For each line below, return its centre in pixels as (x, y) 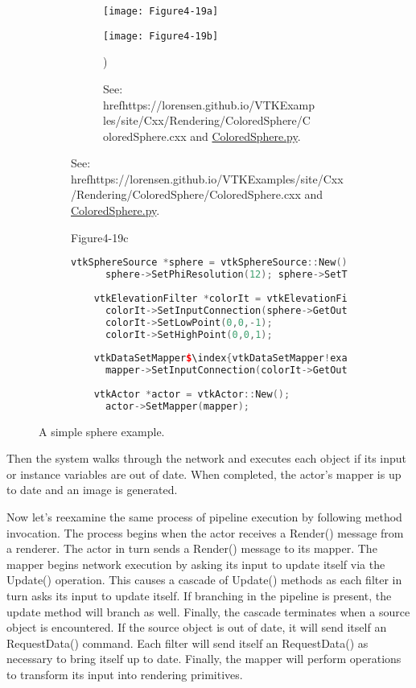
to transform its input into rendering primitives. (125, 674)
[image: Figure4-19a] (161, 11)
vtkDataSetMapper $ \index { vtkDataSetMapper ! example (232, 358)
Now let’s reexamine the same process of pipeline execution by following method (204, 517)
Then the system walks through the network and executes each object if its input (207, 458)
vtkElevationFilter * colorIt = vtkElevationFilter (232, 298)
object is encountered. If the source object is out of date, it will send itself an (197, 627)
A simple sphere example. (102, 431)
